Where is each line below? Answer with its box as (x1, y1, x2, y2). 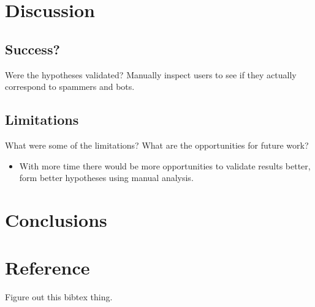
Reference (5, 255, 90, 280)
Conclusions (5, 207, 107, 232)
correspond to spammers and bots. (5, 80, 135, 93)
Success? (5, 39, 60, 58)
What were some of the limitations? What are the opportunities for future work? (5, 138, 309, 151)
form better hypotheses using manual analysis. (19, 171, 194, 184)
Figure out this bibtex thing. (5, 290, 113, 303)
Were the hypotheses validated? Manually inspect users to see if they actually (5, 68, 297, 81)
